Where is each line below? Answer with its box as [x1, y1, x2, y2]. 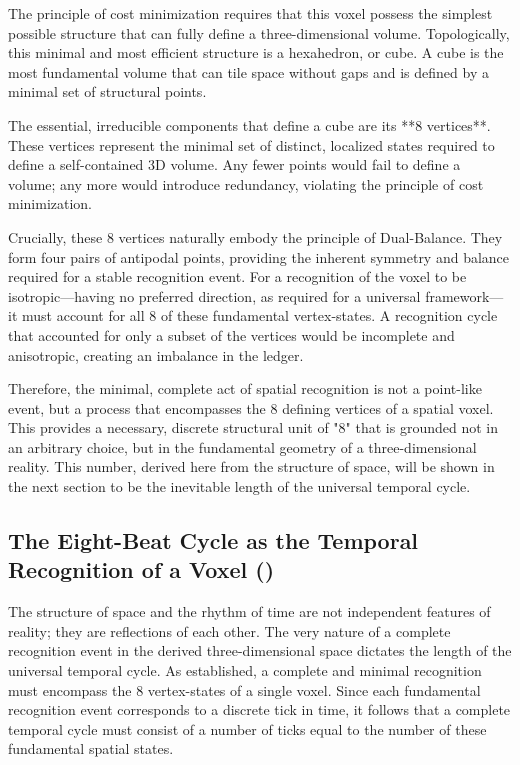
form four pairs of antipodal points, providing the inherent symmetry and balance [8, 246, 510, 267]
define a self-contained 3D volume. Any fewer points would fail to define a [8, 154, 461, 175]
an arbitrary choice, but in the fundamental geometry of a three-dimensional [8, 436, 477, 457]
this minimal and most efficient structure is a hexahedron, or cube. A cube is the [8, 42, 504, 63]
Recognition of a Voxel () [8, 554, 275, 585]
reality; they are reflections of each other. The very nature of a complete [8, 620, 451, 641]
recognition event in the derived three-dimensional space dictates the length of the [8, 640, 512, 661]
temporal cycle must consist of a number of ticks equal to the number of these [8, 718, 487, 739]
